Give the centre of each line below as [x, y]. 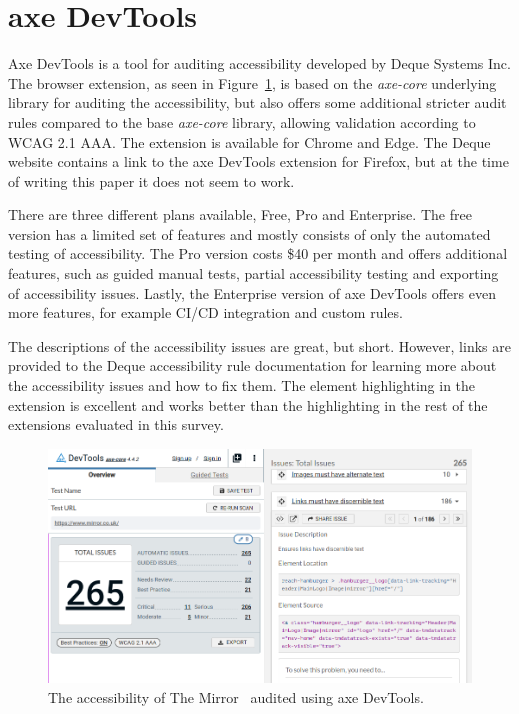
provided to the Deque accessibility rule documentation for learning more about [252, 365]
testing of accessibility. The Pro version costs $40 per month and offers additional [258, 253]
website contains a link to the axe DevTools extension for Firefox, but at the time [258, 161]
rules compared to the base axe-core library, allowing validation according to [242, 121]
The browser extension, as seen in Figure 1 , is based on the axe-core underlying [252, 82]
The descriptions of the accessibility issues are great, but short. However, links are [259, 345]
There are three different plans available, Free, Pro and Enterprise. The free [240, 214]
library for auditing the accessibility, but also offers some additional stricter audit [257, 102]
